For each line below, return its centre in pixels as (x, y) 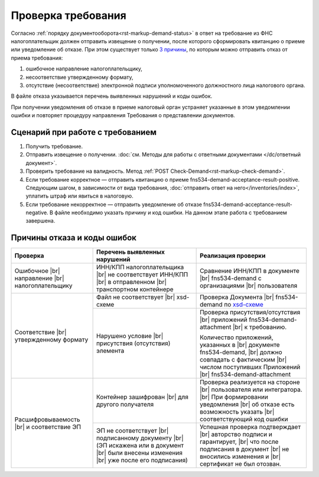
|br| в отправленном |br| (131, 282)
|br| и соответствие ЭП (48, 427)
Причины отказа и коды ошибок (74, 238)
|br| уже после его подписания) (142, 460)
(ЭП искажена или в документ (140, 446)
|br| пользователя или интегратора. (251, 389)
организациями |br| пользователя (249, 286)
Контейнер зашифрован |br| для (142, 397)
